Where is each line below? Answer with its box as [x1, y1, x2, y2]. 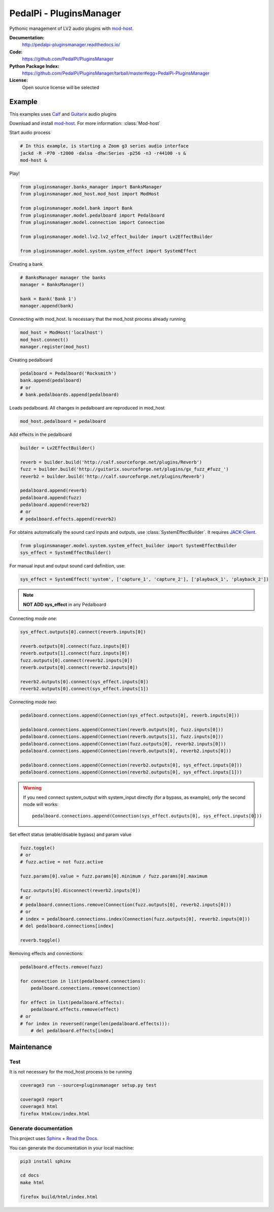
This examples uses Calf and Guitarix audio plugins [9, 111, 117, 117]
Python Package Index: [9, 63, 59, 69]
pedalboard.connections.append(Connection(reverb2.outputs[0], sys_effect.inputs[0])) [20, 762, 243, 768]
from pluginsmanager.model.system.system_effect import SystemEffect [20, 248, 197, 254]
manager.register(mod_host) [20, 344, 90, 350]
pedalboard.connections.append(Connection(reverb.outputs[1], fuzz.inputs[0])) [20, 734, 224, 739]
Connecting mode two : [9, 699, 57, 705]
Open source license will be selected [22, 84, 99, 90]
